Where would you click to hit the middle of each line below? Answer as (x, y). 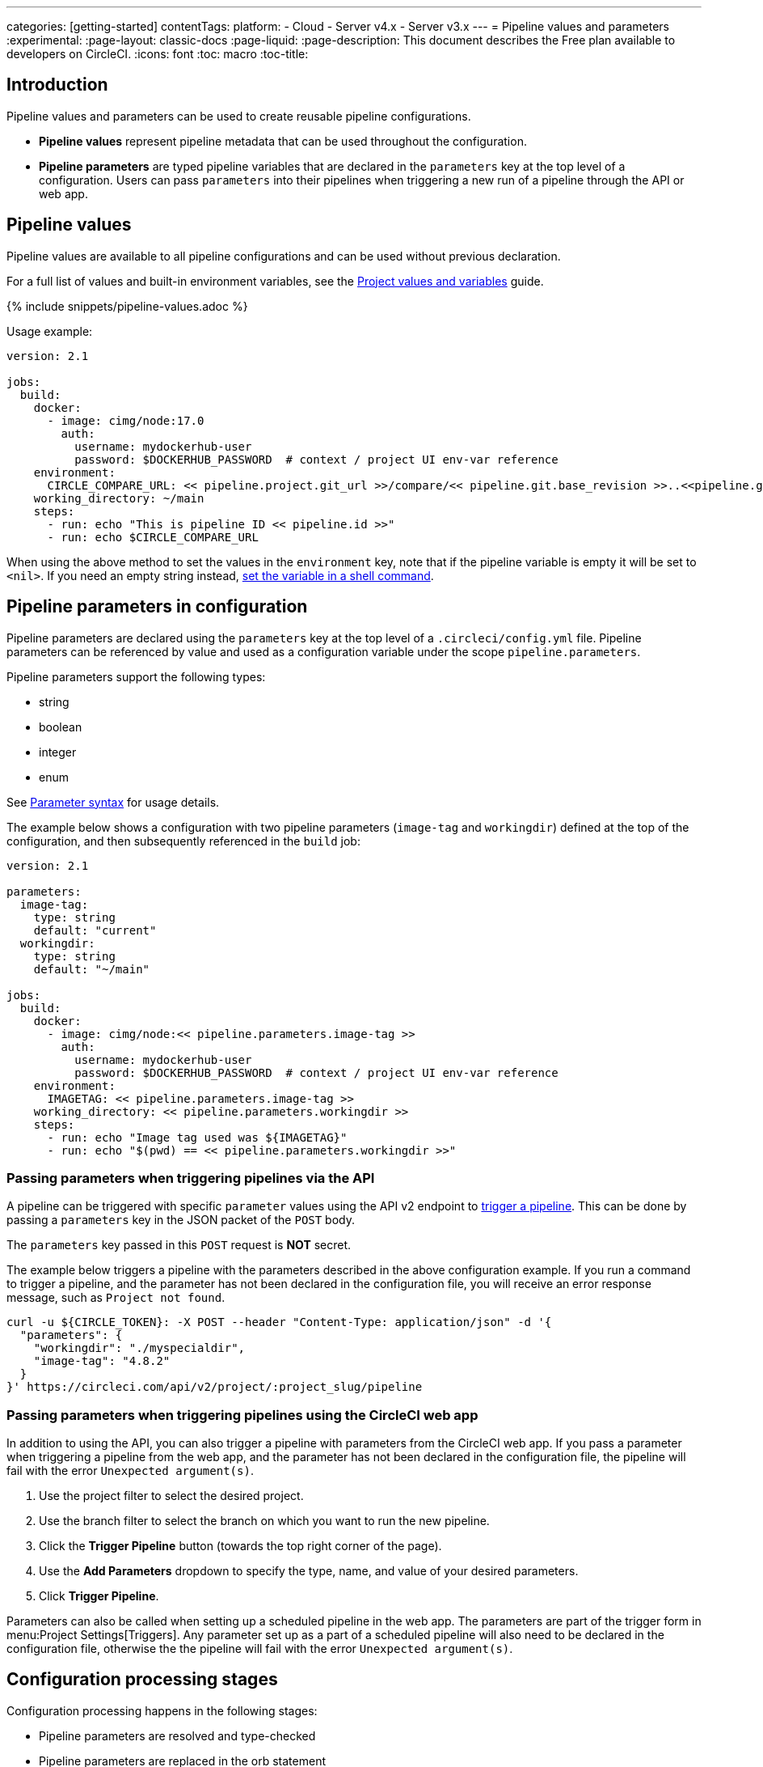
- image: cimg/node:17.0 (126, 420)
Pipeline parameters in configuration (157, 607)
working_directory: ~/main (119, 498)
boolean (61, 727)
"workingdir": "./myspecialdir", (139, 1348)
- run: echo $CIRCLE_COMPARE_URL (153, 537)
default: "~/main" (92, 969)
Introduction (57, 85)
